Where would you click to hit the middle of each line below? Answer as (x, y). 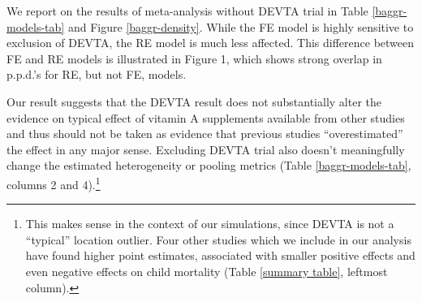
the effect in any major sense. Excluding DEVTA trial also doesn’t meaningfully (206, 149)
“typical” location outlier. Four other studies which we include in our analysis (218, 239)
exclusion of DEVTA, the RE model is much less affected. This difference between (211, 43)
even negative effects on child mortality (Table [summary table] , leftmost (207, 271)
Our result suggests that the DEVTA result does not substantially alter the (194, 101)
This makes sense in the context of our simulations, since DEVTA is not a (210, 224)
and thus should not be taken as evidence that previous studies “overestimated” (205, 134)
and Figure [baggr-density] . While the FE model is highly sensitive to (241, 26)
